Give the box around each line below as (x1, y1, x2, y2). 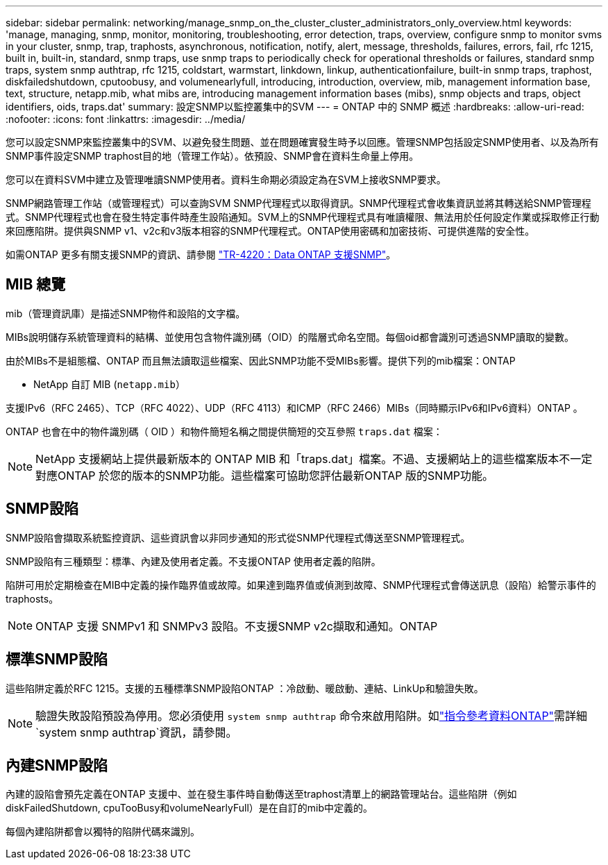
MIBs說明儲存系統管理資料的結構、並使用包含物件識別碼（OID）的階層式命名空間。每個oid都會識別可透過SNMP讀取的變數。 (6, 330, 574, 343)
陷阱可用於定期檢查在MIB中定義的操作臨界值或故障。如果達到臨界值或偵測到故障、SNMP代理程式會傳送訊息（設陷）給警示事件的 (6, 578, 596, 591)
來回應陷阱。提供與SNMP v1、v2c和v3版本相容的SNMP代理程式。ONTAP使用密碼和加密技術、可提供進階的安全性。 (6, 225, 535, 237)
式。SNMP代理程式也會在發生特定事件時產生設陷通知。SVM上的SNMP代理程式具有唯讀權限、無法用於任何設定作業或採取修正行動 (6, 211, 600, 223)
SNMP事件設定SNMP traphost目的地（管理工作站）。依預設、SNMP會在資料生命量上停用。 (6, 150, 419, 162)
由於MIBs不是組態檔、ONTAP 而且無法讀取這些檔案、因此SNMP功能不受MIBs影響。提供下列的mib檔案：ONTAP (6, 354, 516, 367)
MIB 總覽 (6, 276, 66, 294)
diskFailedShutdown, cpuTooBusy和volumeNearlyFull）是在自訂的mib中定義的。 (6, 802, 373, 814)
